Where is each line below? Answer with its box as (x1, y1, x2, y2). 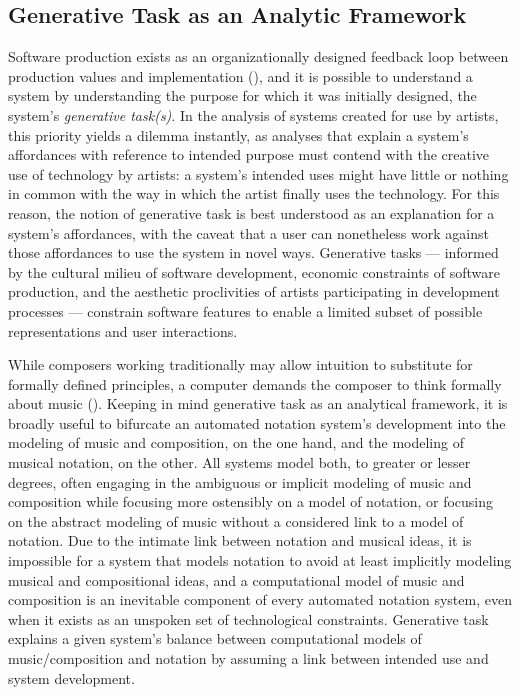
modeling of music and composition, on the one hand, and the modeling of (8, 432, 464, 453)
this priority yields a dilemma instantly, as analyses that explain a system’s (8, 124, 469, 145)
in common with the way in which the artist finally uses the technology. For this (8, 183, 500, 204)
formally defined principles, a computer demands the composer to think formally (8, 373, 502, 394)
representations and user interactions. (8, 320, 238, 341)
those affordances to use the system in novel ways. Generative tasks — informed (8, 242, 499, 263)
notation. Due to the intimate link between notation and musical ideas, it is (8, 530, 472, 551)
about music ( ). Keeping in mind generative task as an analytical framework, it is (8, 393, 508, 414)
